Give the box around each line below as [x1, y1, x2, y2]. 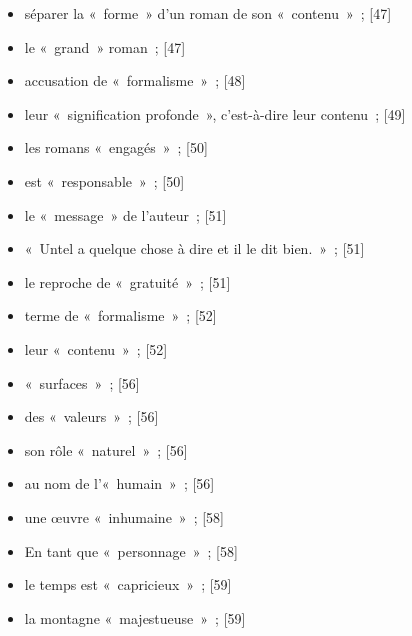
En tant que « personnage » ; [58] [24, 540, 238, 561]
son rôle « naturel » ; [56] [24, 439, 188, 460]
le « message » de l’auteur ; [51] [24, 204, 227, 225]
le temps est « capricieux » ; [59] [24, 574, 232, 595]
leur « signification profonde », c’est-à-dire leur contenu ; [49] [24, 103, 406, 124]
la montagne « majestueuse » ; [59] [24, 607, 246, 628]
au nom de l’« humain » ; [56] [24, 473, 215, 494]
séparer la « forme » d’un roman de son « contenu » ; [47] [24, 3, 392, 23]
